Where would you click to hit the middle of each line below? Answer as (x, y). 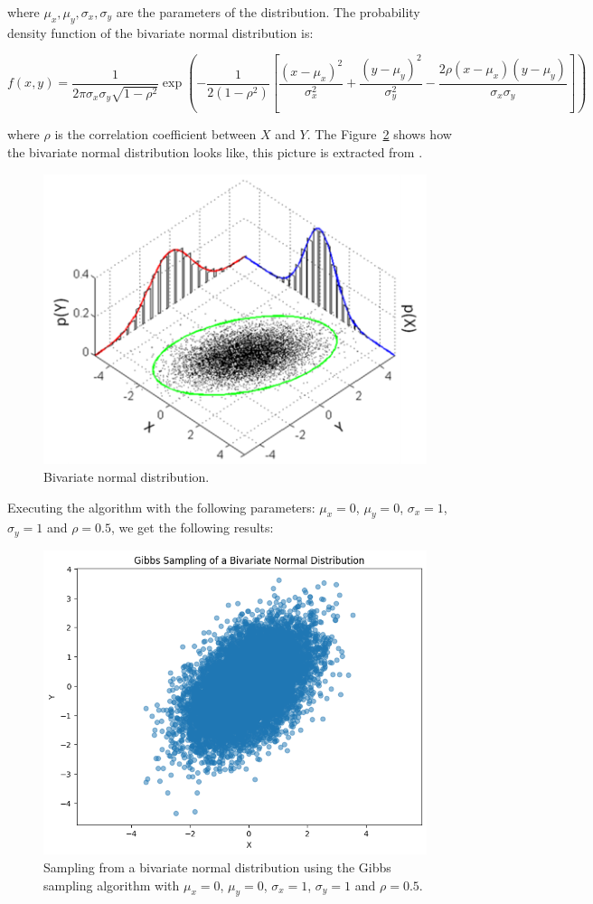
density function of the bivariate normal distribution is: (160, 32)
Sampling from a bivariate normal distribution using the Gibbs (217, 867)
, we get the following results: (192, 527)
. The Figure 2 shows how (379, 134)
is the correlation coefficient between (155, 134)
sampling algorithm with (112, 885)
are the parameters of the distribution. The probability (268, 12)
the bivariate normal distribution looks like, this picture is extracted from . (215, 151)
